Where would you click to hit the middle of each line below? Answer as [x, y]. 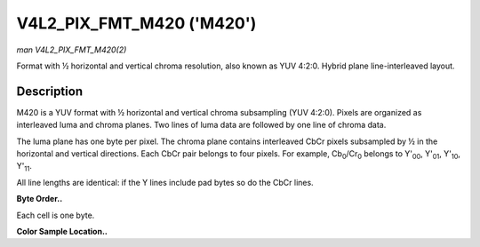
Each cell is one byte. [56, 215]
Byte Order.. [40, 199]
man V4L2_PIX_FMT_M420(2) [72, 50]
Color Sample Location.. [62, 231]
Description [50, 91]
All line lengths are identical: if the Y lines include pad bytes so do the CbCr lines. [165, 182]
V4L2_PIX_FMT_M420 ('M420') [136, 23]
